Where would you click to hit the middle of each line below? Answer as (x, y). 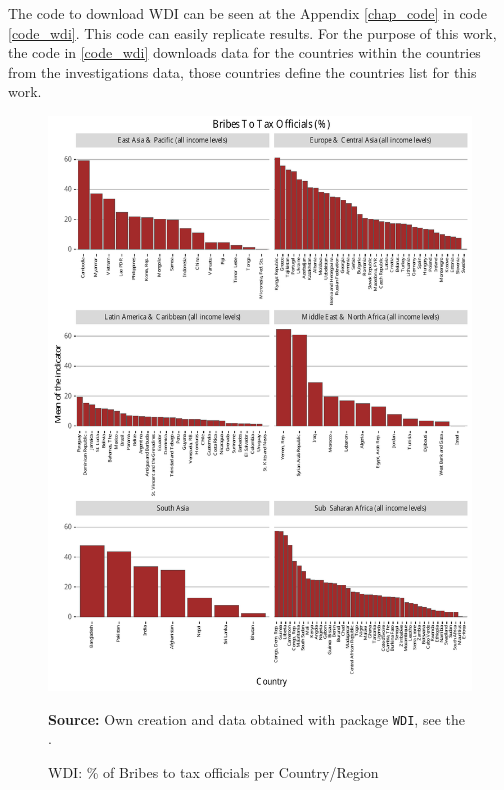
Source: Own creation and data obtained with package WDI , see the (256, 718)
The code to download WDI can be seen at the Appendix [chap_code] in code (247, 13)
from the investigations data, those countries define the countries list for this (242, 71)
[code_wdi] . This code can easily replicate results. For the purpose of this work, (252, 32)
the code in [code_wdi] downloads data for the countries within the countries (244, 52)
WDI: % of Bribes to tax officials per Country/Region (213, 772)
